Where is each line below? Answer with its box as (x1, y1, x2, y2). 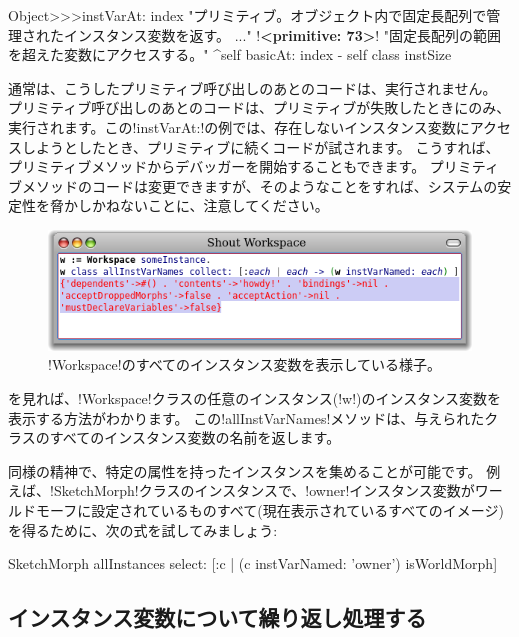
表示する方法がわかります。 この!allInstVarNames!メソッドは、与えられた (8, 407, 485, 428)
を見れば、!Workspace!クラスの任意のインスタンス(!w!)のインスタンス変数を (8, 388, 502, 409)
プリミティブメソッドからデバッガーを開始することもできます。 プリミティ (8, 156, 500, 177)
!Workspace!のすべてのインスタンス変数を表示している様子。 (48, 354, 442, 375)
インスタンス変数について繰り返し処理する (8, 602, 427, 633)
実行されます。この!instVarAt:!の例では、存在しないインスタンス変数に (8, 116, 470, 137)
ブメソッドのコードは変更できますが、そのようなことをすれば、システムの (8, 175, 498, 196)
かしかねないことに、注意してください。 (63, 195, 329, 216)
